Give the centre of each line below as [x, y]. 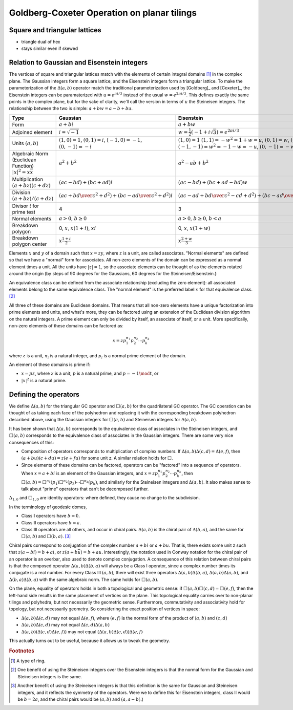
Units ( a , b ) [25, 143]
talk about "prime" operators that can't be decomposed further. [85, 489]
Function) [23, 166]
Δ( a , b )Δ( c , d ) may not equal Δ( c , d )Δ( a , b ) [65, 625]
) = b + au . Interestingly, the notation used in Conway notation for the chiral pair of [164, 552]
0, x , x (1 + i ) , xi [77, 228]
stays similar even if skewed [50, 48]
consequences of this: [31, 442]
